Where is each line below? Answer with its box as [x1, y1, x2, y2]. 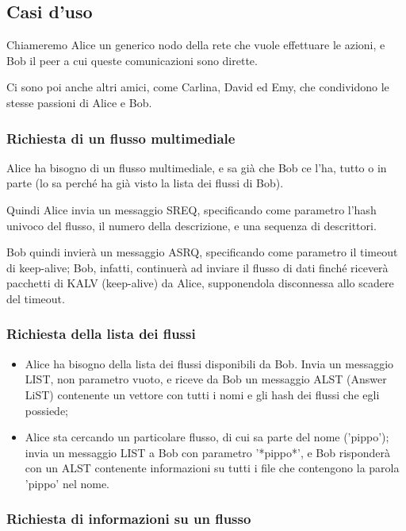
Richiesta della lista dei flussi [6, 324, 196, 344]
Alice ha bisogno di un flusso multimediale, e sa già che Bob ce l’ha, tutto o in [6, 159, 387, 175]
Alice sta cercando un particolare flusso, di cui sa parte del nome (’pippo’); [25, 429, 389, 445]
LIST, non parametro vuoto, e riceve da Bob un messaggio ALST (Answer [25, 371, 387, 387]
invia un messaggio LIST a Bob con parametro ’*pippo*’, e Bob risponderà [25, 444, 391, 460]
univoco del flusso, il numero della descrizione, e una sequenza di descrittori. [6, 217, 377, 233]
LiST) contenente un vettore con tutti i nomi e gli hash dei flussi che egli [25, 386, 380, 402]
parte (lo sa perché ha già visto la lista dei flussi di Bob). [6, 175, 284, 191]
